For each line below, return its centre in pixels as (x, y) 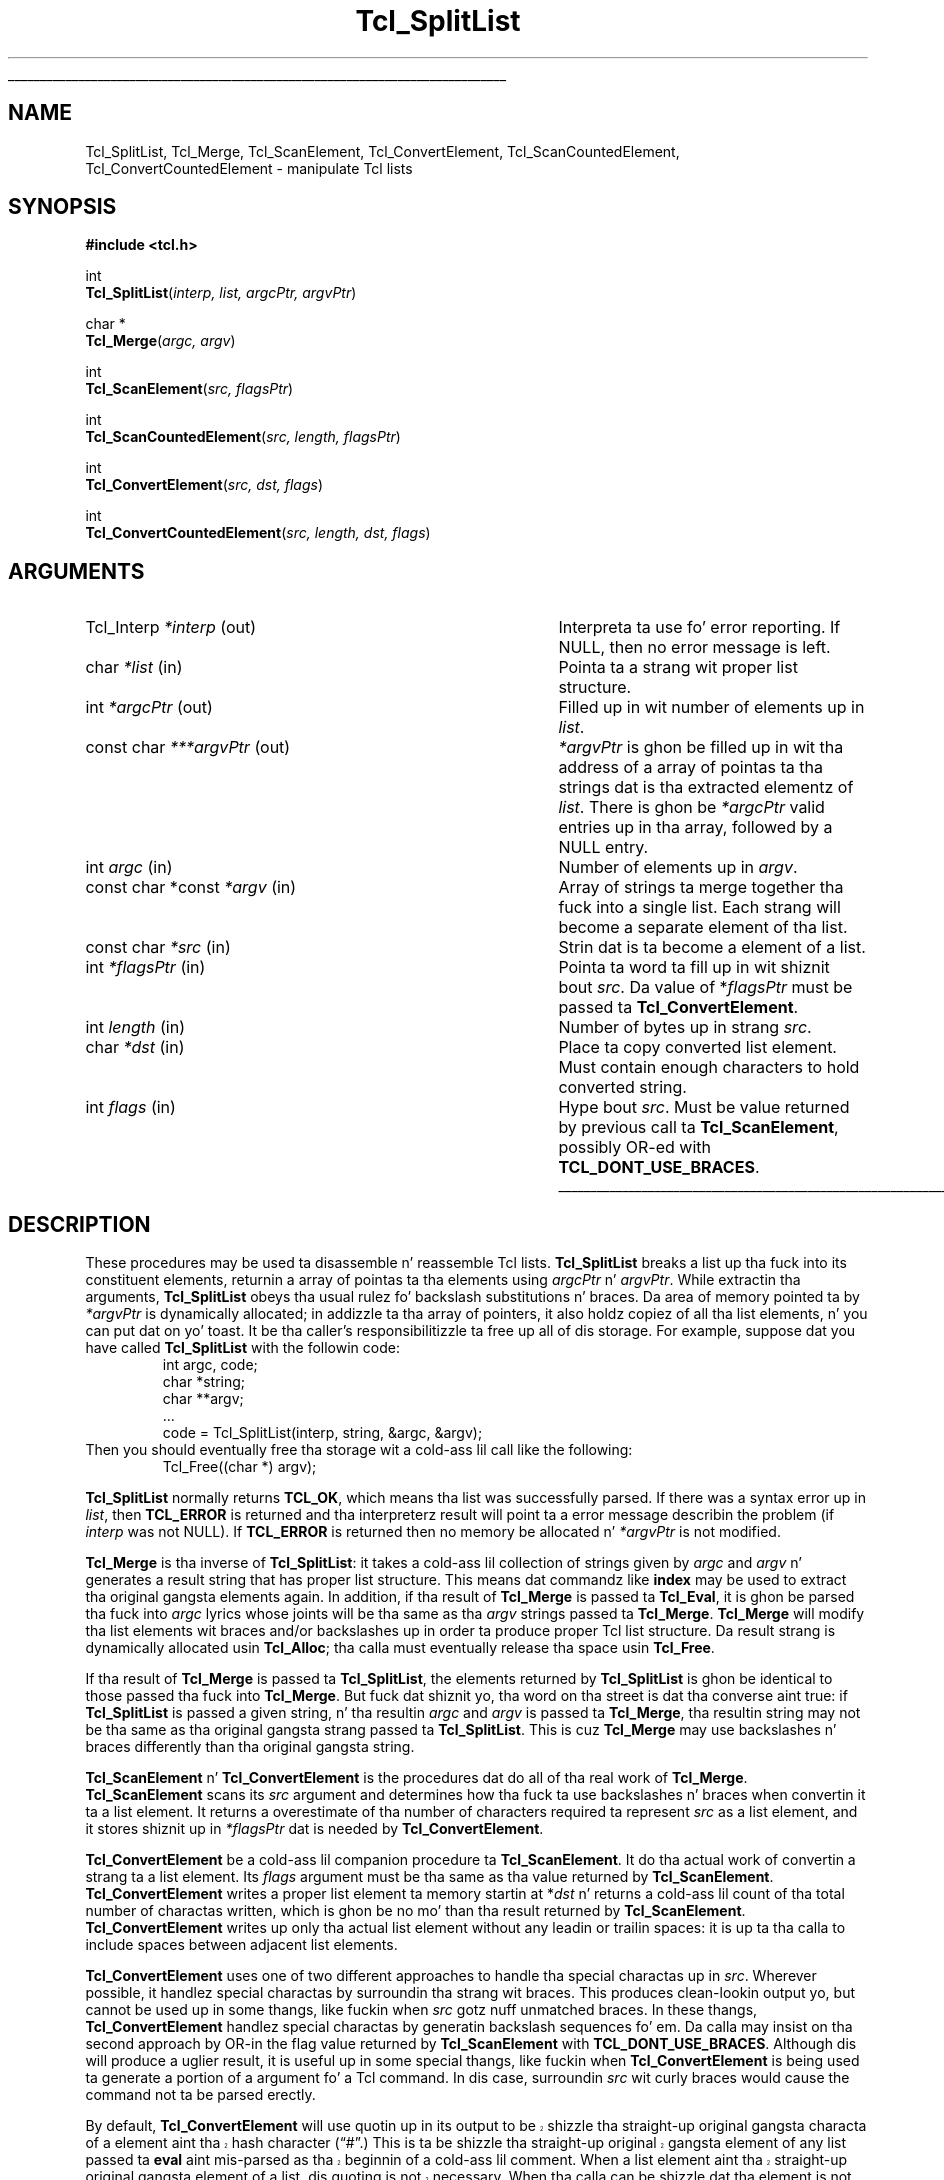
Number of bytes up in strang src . (685, 1027)
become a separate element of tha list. (703, 927)
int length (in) (135, 1027)
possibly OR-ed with (634, 1147)
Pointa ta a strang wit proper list (678, 667)
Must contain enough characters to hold (709, 1067)
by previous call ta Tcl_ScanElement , (698, 1127)
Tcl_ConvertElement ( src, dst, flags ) (204, 485)
